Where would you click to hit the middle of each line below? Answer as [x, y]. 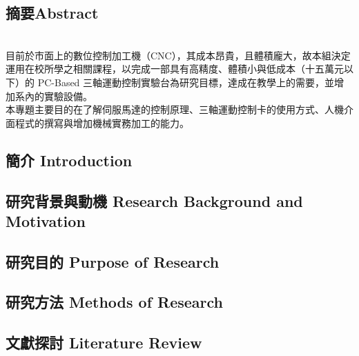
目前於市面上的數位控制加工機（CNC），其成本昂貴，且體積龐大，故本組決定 [178, 55]
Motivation [46, 220]
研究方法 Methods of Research [115, 302]
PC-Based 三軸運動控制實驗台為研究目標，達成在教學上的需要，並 [186, 82]
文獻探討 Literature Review [104, 343]
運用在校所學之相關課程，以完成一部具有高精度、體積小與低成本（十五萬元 [175, 69]
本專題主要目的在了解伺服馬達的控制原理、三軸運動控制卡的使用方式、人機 [175, 109]
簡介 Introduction [69, 160]
